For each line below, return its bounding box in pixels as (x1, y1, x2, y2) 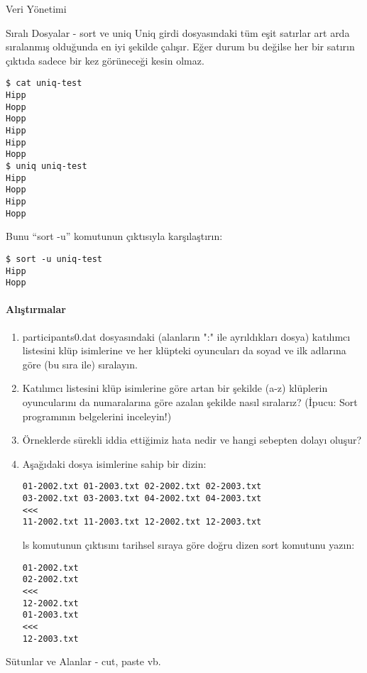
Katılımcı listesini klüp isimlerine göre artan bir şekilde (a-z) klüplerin (22, 381, 328, 395)
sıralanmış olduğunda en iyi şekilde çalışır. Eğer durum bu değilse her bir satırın (6, 39, 355, 54)
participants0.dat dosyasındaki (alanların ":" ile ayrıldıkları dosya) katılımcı (22, 329, 351, 344)
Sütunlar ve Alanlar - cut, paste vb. (6, 654, 161, 669)
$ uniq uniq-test (6, 160, 87, 171)
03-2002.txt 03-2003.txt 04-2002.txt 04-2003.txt (22, 493, 262, 504)
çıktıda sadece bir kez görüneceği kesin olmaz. (6, 53, 204, 67)
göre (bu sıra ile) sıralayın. (22, 356, 138, 371)
